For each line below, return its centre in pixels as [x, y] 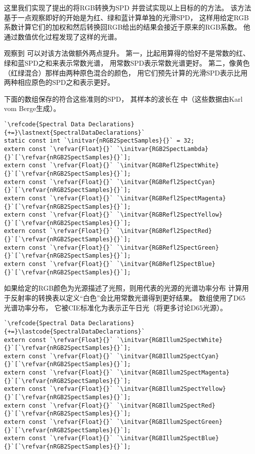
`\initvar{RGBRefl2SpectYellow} [170, 215]
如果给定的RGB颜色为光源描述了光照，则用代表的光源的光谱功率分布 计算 [123, 288]
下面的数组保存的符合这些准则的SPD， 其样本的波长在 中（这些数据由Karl [123, 98]
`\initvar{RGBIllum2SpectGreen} [170, 422]
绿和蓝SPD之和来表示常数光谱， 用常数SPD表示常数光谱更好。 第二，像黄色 [127, 62]
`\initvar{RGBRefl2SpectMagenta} [172, 198]
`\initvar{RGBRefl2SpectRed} [164, 231]
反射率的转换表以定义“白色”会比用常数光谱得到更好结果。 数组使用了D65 [128, 298]
